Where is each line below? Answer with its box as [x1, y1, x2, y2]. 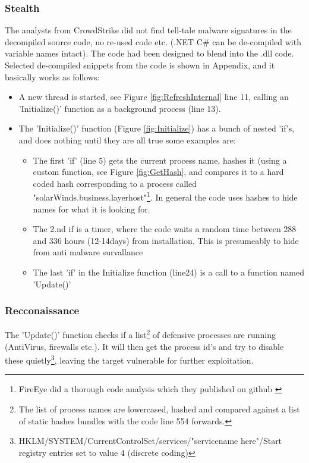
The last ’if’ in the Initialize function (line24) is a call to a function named [33, 265, 304, 278]
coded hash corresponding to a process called [33, 177, 197, 189]
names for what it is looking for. [33, 202, 150, 215]
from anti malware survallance [33, 246, 143, 258]
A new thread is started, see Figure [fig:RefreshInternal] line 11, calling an [18, 90, 289, 103]
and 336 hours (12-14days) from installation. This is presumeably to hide [33, 234, 299, 246]
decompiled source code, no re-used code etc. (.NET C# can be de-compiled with [5, 35, 301, 48]
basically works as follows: [5, 70, 100, 83]
